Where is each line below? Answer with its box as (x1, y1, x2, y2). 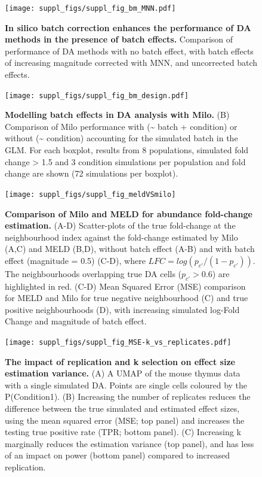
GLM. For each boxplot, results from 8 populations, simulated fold (5, 144, 249, 156)
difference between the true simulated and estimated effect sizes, (5, 402, 240, 415)
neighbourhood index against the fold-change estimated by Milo (5, 230, 238, 243)
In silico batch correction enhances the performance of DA (5, 21, 251, 34)
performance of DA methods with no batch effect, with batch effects (5, 44, 254, 57)
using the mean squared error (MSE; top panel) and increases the (5, 414, 245, 426)
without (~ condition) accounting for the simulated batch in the (5, 132, 238, 144)
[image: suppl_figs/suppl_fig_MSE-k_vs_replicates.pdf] (5, 338, 232, 347)
